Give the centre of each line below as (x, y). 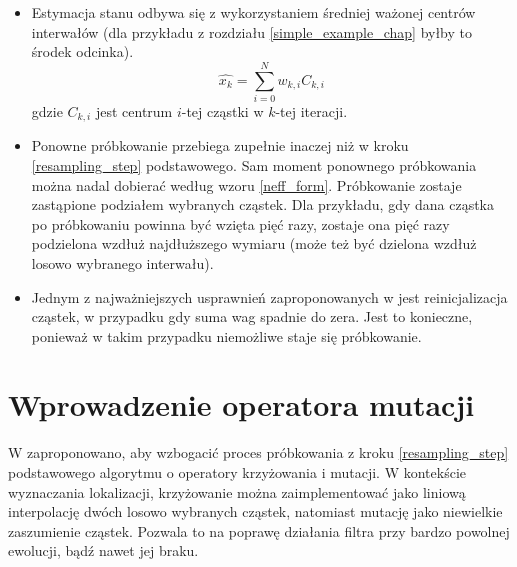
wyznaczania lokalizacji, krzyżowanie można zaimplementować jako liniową (237, 491)
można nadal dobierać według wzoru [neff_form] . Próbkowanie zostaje (246, 184)
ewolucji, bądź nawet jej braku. (103, 550)
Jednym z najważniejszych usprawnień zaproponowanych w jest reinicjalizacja (269, 296)
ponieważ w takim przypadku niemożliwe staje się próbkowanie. (226, 335)
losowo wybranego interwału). (122, 262)
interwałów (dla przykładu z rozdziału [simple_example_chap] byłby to (252, 31)
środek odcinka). (82, 51)
